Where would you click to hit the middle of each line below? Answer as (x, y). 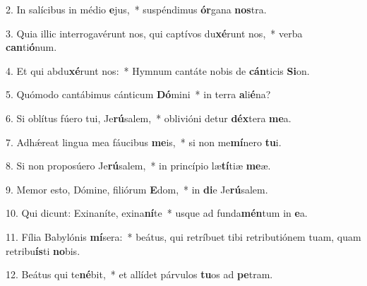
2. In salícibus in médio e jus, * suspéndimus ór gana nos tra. (136, 9)
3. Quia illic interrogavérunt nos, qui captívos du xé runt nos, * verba (154, 33)
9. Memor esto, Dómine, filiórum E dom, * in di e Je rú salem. (137, 189)
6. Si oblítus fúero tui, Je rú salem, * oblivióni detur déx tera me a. (149, 118)
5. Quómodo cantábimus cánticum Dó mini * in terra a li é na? (138, 94)
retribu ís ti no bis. (43, 250)
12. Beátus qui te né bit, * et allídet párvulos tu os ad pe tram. (139, 274)
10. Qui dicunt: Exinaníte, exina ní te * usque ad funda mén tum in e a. (157, 213)
